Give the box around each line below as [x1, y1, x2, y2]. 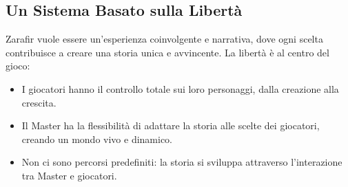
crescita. [21, 95, 57, 109]
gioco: [6, 58, 30, 73]
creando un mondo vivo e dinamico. [21, 131, 173, 146]
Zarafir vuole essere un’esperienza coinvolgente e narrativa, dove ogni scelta [6, 32, 323, 46]
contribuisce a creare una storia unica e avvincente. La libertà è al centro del [6, 45, 329, 59]
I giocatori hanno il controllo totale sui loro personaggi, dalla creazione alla [21, 81, 339, 96]
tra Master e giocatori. [21, 168, 117, 182]
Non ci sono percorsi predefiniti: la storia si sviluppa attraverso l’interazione [21, 155, 342, 169]
